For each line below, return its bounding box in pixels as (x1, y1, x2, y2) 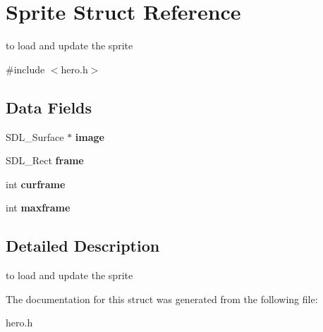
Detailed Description (6, 235, 160, 257)
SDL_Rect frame (6, 153, 84, 168)
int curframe (6, 176, 66, 191)
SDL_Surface (6, 129, 64, 144)
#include (6, 61, 45, 76)
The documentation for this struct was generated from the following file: (6, 291, 318, 306)
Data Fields (6, 96, 92, 118)
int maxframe (6, 200, 71, 215)
